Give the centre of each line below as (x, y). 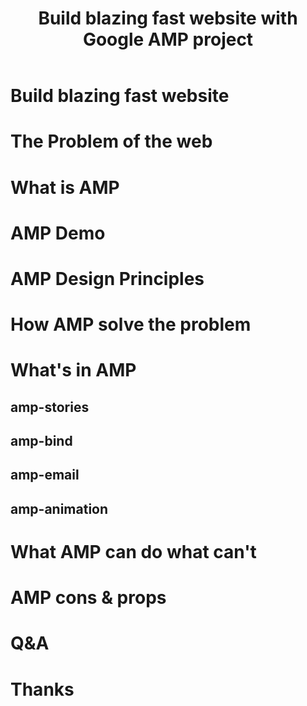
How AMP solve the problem (131, 324)
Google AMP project (168, 39)
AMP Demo (58, 233)
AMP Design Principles (107, 278)
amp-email (45, 475)
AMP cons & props (88, 598)
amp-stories (50, 407)
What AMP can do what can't (133, 552)
